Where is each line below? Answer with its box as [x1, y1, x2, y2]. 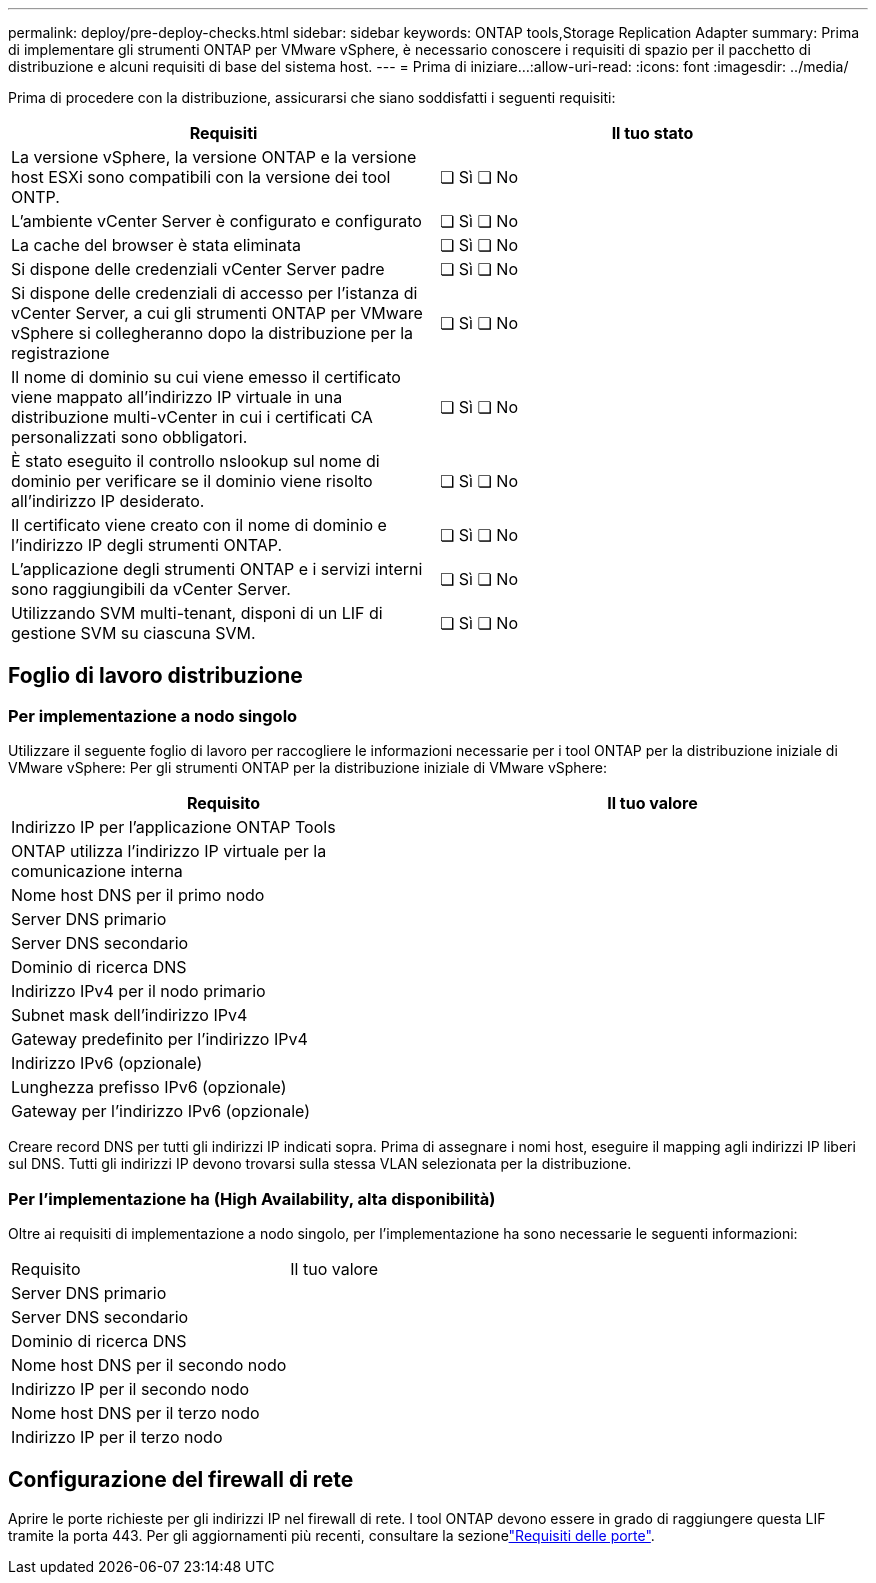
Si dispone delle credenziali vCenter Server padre [11, 259, 385, 279]
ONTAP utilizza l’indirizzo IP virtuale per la [11, 841, 327, 862]
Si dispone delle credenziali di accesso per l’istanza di [11, 283, 418, 303]
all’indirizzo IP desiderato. [11, 491, 205, 511]
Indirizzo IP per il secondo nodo [11, 1378, 250, 1399]
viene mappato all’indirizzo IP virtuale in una [11, 387, 343, 407]
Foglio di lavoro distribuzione [8, 663, 303, 689]
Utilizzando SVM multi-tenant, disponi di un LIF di [11, 603, 383, 623]
